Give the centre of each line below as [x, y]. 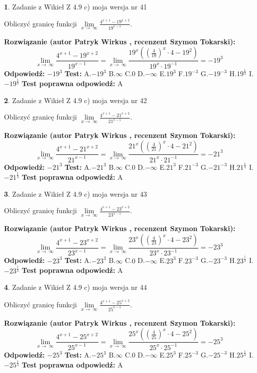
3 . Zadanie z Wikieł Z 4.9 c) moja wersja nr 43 [76, 193]
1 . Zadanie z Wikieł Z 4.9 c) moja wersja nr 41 [76, 6]
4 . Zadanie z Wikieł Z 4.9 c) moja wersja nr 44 [76, 287]
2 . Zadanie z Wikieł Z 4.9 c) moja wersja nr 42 [76, 100]
